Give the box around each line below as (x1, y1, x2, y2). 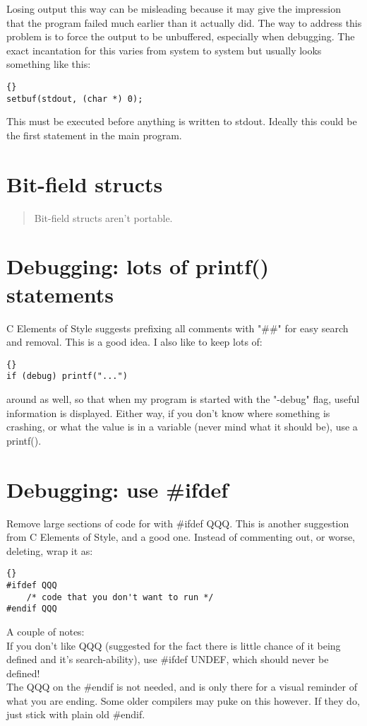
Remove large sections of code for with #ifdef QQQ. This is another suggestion (6, 515, 349, 530)
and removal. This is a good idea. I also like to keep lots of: (6, 334, 263, 349)
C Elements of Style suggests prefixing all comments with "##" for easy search (6, 320, 349, 335)
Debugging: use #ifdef (6, 474, 229, 503)
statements (6, 279, 114, 308)
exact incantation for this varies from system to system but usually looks (6, 42, 322, 57)
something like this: (6, 57, 91, 71)
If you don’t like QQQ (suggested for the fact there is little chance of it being (6, 638, 341, 652)
